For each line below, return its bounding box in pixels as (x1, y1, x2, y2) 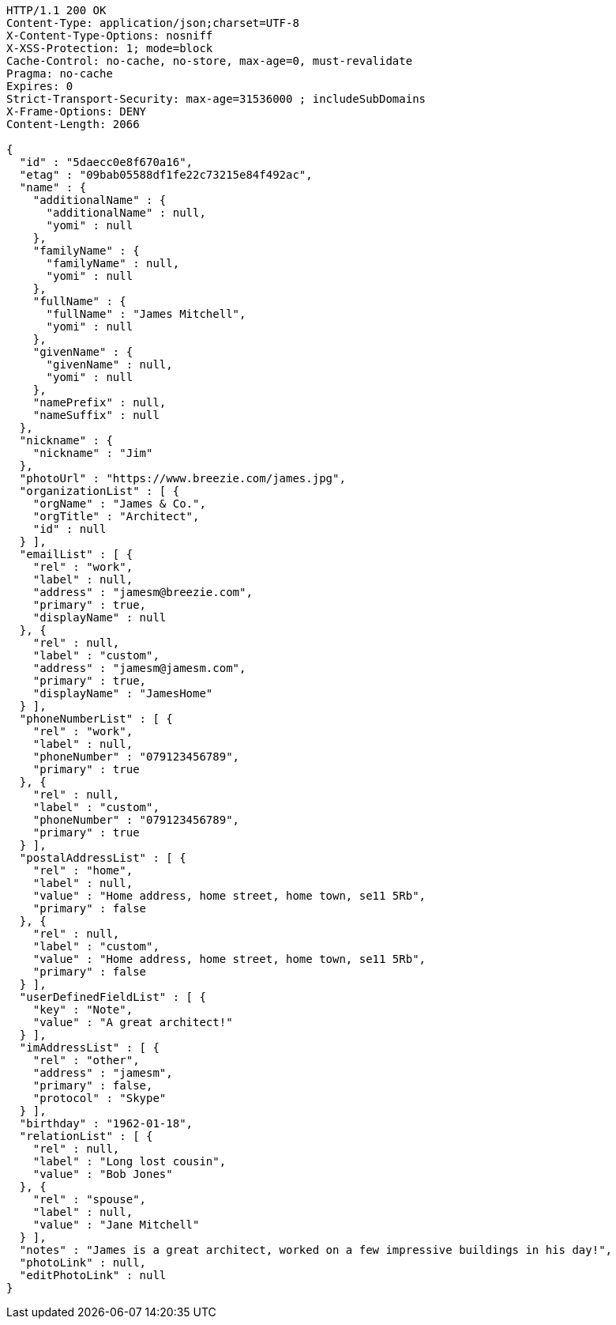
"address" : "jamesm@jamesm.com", (32, 662, 246, 674)
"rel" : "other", (32, 1054, 140, 1066)
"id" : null (32, 523, 107, 535)
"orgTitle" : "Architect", (32, 510, 200, 523)
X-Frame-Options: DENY (6, 105, 147, 118)
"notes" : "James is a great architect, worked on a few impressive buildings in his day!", (19, 1244, 613, 1256)
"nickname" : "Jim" (32, 447, 153, 459)
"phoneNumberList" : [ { (19, 712, 173, 725)
